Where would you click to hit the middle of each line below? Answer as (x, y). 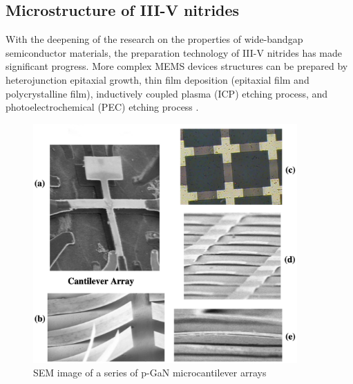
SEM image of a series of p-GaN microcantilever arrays (150, 373)
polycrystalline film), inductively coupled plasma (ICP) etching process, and (167, 93)
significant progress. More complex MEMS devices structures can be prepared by (177, 66)
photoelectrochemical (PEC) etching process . (102, 107)
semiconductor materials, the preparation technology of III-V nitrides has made (174, 52)
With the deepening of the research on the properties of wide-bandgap (154, 39)
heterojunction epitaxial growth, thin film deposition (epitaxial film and (158, 79)
